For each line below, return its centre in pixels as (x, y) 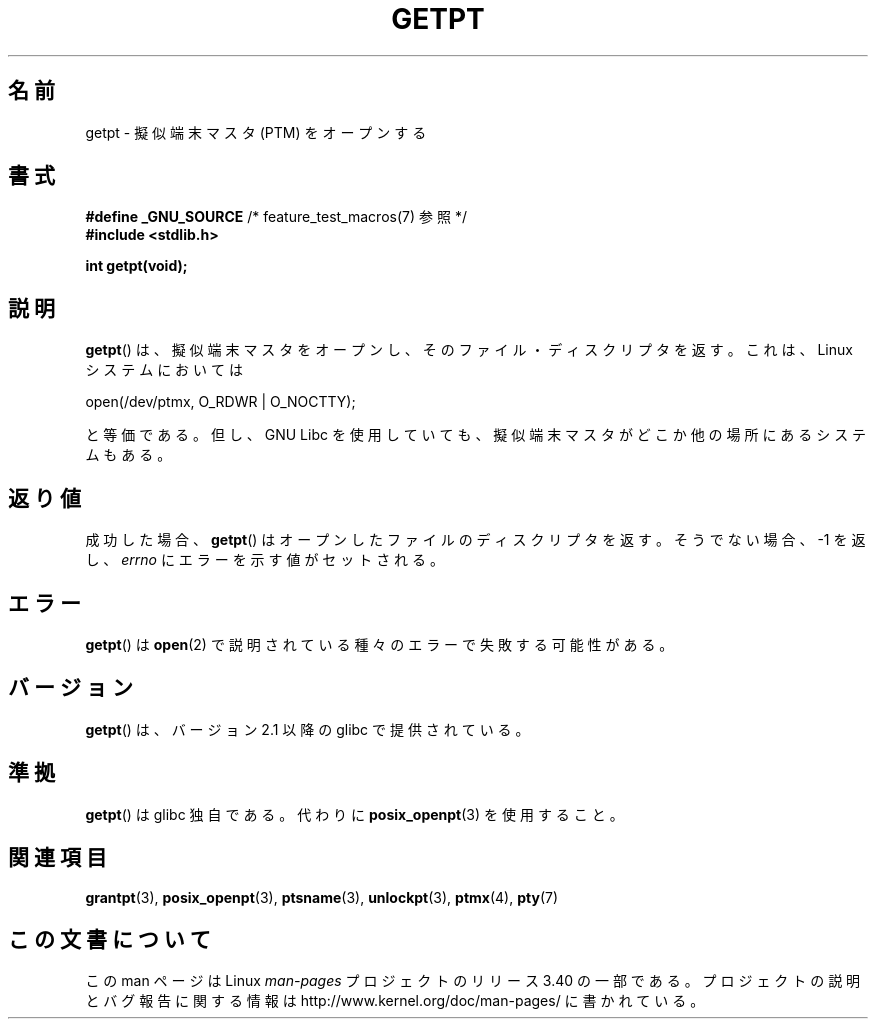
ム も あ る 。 (128, 455)
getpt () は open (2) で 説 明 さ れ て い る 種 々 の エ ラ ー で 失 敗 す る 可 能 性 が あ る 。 (379, 644)
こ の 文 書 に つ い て (109, 939)
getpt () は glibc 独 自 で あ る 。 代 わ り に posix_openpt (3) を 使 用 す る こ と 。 (354, 814)
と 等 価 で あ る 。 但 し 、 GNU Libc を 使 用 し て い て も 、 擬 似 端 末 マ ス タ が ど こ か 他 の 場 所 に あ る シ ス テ (476, 435)
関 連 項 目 (57, 858)
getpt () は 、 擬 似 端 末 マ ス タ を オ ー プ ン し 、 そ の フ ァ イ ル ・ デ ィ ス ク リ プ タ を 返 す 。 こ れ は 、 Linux (469, 350)
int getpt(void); (136, 266)
